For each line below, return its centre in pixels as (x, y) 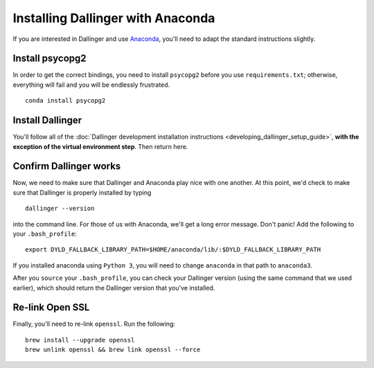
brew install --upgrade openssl (80, 340)
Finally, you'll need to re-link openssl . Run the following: (94, 324)
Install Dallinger (47, 120)
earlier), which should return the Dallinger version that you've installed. (114, 288)
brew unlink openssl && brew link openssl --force (113, 350)
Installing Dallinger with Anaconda (114, 18)
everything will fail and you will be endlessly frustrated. (91, 85)
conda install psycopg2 (65, 101)
